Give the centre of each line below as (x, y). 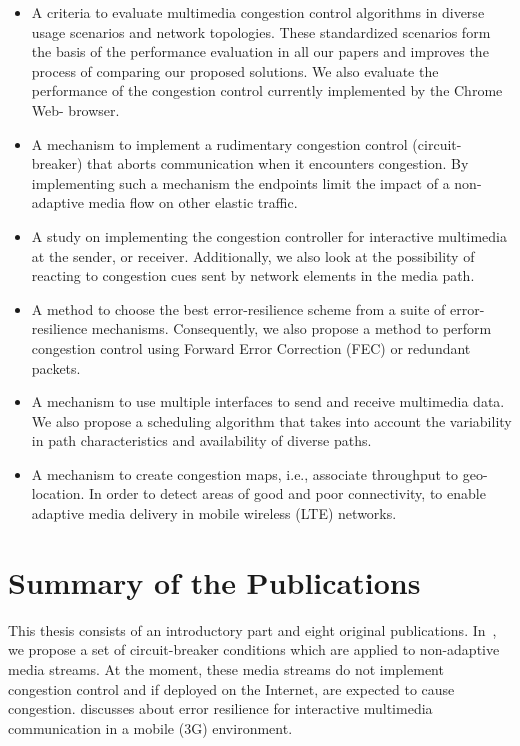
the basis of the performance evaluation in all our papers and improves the (260, 51)
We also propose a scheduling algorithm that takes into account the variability (271, 420)
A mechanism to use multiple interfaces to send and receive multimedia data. (268, 401)
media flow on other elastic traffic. (193, 202)
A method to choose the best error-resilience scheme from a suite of (238, 308)
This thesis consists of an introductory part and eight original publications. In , (252, 629)
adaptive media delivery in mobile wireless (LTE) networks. (214, 513)
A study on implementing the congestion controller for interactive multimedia (269, 235)
